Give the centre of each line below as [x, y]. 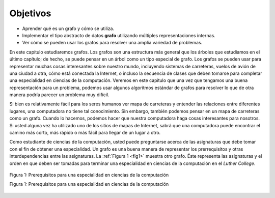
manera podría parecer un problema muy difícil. [59, 95]
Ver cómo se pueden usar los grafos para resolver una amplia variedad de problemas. [112, 43]
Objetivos [30, 13]
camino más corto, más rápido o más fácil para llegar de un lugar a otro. [85, 133]
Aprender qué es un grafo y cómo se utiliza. [68, 29]
